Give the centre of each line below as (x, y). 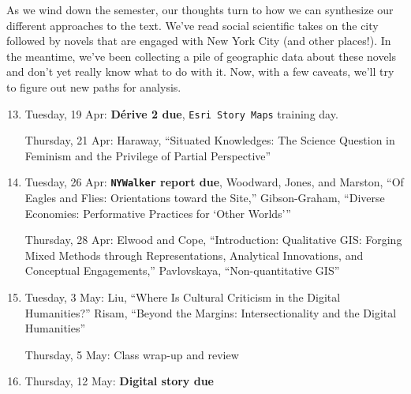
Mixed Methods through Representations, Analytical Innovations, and (194, 255)
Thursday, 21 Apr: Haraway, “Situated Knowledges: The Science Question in (210, 140)
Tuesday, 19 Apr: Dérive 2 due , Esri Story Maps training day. (181, 113)
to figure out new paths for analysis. (94, 86)
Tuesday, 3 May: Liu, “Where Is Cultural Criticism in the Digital (183, 297)
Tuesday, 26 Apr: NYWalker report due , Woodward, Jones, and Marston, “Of (214, 182)
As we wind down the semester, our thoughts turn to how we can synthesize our (200, 9)
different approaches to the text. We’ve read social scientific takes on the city (192, 25)
